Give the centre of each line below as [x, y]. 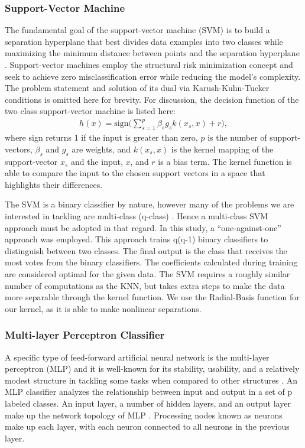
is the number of [237, 137]
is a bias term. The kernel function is [225, 161]
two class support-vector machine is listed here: [90, 111]
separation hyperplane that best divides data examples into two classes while [144, 41]
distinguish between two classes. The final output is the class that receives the [146, 250]
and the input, [97, 161]
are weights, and [101, 149]
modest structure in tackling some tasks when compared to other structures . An [151, 380]
